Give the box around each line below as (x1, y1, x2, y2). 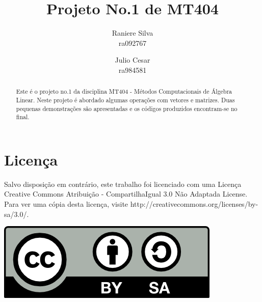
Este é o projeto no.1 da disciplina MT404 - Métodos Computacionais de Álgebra (16, 87, 232, 96)
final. (16, 113, 30, 121)
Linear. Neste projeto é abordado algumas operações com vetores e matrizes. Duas (16, 95, 235, 104)
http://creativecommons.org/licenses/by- (130, 199, 258, 209)
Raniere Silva (112, 28, 153, 38)
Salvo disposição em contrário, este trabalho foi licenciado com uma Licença (4, 178, 242, 189)
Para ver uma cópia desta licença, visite (4, 199, 128, 209)
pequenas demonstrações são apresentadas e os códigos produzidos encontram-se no (16, 104, 238, 113)
